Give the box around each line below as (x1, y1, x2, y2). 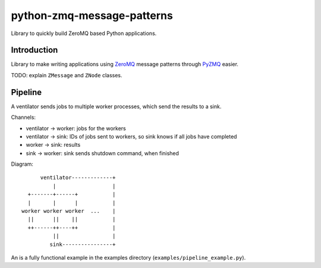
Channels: (11, 113, 36, 121)
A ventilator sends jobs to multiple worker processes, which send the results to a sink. (11, 103, 222, 110)
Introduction (11, 45, 58, 55)
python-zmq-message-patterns (11, 9, 174, 22)
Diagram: (11, 160, 34, 168)
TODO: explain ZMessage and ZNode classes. (11, 71, 122, 78)
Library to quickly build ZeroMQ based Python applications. (11, 30, 157, 37)
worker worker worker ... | (21, 208, 116, 215)
